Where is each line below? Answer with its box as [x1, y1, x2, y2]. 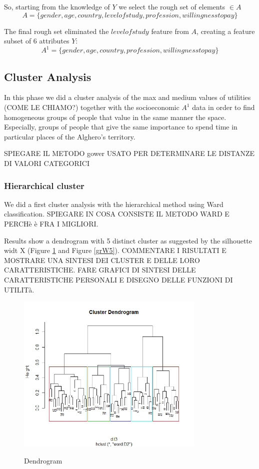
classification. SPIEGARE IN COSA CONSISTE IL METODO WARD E [4, 208, 229, 219]
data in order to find [192, 102, 255, 112]
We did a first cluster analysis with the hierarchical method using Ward [4, 198, 223, 209]
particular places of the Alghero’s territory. [4, 131, 135, 141]
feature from [151, 25, 189, 36]
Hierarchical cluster [4, 179, 84, 191]
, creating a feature [196, 25, 255, 36]
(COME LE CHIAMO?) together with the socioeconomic [4, 102, 179, 112]
